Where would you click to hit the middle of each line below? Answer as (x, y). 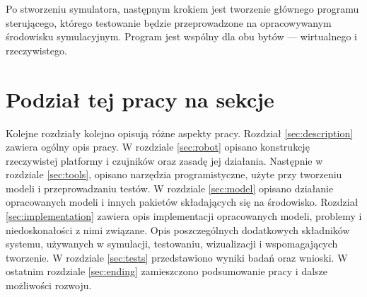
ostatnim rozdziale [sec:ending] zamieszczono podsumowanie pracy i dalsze (167, 271)
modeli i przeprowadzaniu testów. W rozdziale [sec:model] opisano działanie (170, 188)
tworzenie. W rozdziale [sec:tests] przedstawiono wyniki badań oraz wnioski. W (177, 257)
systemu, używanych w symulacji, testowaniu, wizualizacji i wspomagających (172, 244)
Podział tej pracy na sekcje (140, 99)
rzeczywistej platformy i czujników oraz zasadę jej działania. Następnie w (164, 160)
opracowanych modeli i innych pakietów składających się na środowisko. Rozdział (182, 202)
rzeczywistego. (36, 50)
